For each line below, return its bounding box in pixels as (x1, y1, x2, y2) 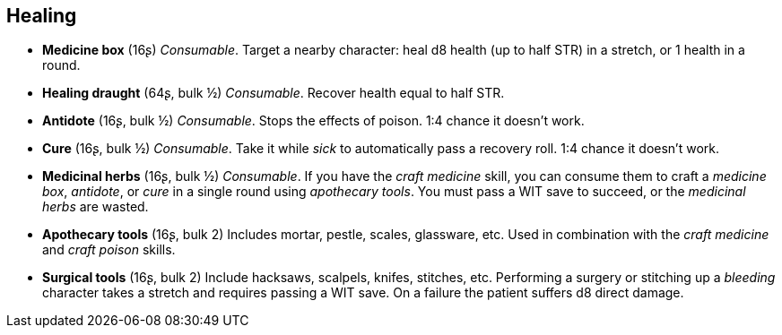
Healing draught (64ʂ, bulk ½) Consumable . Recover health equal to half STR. (42, 85, 505, 101)
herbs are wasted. (42, 199, 149, 215)
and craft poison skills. (42, 242, 176, 258)
